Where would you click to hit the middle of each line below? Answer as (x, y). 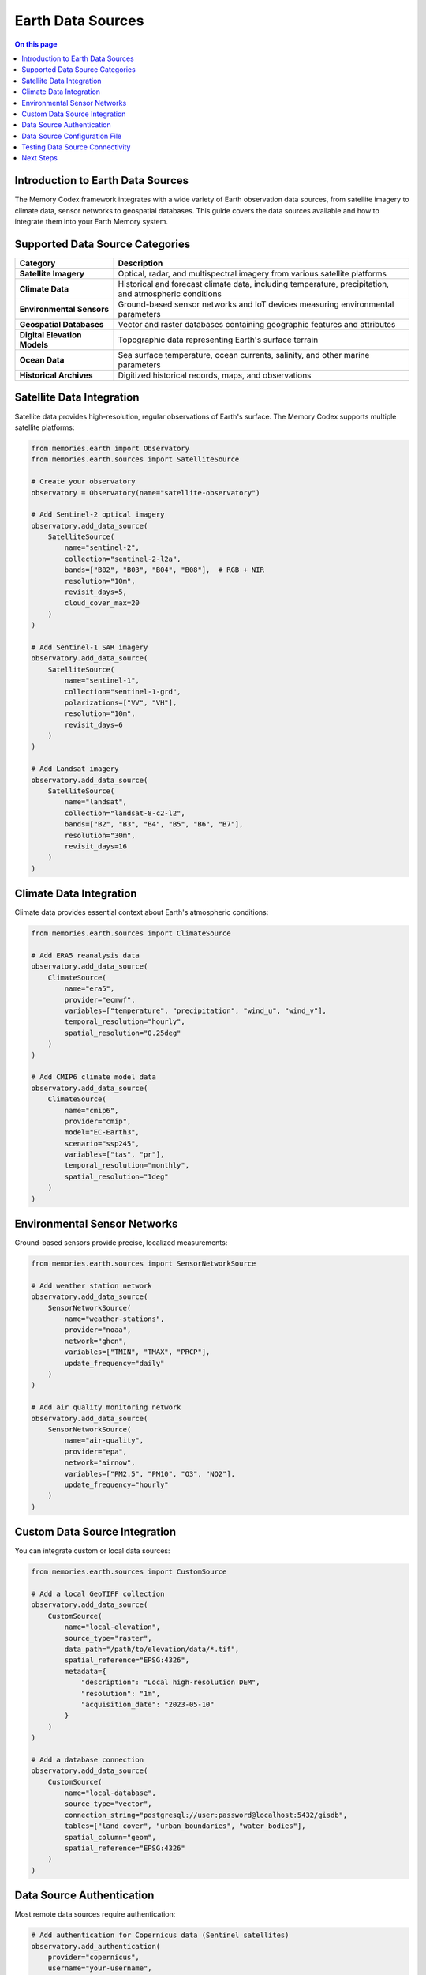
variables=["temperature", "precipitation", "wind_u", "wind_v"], (196, 1011)
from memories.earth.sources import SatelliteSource (135, 459)
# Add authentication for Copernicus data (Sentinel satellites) (160, 1935)
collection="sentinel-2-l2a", (123, 559)
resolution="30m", (100, 835)
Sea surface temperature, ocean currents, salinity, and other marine (244, 355)
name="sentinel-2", (102, 548)
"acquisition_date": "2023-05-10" (148, 1704)
